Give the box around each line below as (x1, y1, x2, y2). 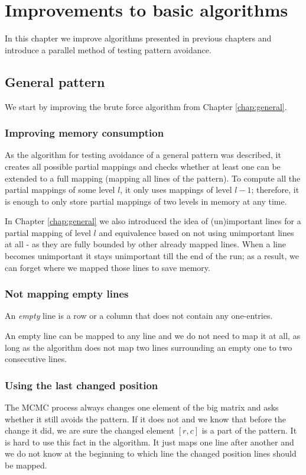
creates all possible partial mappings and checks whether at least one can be (5, 160, 281, 172)
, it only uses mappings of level (120, 183, 232, 196)
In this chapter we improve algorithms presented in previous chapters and (5, 32, 272, 44)
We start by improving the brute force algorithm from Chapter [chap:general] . (5, 100, 287, 112)
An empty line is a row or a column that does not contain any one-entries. (5, 309, 273, 322)
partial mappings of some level (5, 183, 115, 196)
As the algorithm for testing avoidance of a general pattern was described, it (5, 148, 281, 161)
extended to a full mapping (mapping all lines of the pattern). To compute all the (5, 172, 301, 184)
